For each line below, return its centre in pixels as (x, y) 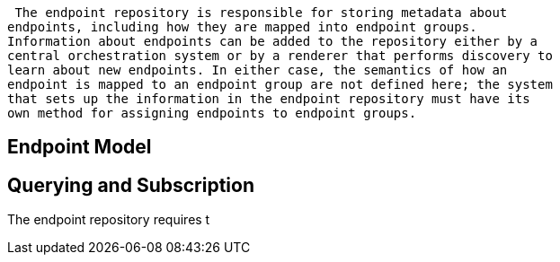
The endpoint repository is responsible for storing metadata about (261, 13)
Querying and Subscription (131, 185)
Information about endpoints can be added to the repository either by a (273, 41)
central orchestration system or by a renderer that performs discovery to (280, 56)
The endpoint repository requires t (109, 220)
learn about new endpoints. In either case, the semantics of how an (258, 70)
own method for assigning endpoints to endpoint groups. (212, 113)
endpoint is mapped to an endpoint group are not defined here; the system (280, 84)
